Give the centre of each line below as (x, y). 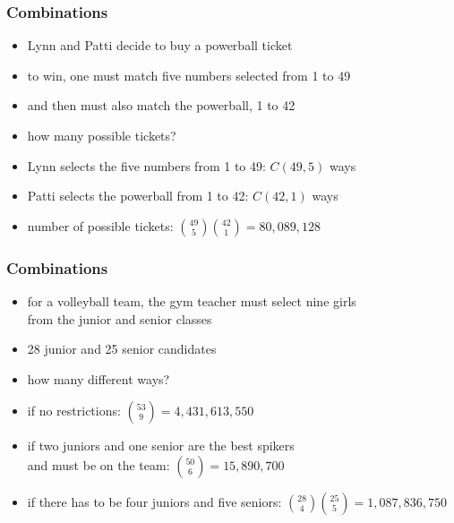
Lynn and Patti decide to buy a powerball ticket (160, 45)
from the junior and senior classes (120, 318)
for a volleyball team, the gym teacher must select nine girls (192, 301)
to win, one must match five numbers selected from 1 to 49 (189, 75)
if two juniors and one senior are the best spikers (161, 446)
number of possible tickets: (100, 225)
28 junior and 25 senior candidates (122, 349)
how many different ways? (99, 378)
